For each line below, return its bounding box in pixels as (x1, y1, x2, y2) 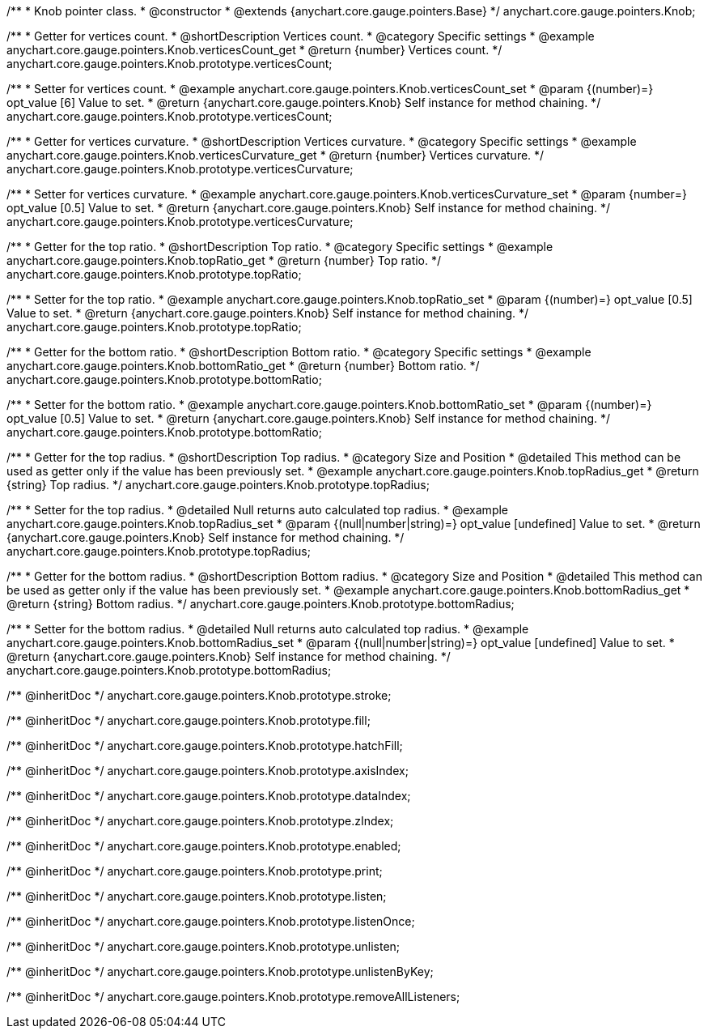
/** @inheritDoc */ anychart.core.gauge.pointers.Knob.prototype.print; (6, 864, 383, 878)
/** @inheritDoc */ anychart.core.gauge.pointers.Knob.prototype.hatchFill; (6, 739, 403, 752)
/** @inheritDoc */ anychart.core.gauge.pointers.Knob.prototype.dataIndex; (6, 789, 411, 803)
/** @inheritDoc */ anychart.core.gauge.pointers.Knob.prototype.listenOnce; (6, 914, 415, 928)
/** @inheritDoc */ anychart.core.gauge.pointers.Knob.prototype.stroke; (6, 688, 392, 702)
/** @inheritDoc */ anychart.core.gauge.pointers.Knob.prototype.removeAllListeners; (6, 990, 460, 1003)
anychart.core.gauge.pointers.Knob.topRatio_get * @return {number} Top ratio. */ (6, 253, 442, 267)
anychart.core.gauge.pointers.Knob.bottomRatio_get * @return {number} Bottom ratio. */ (6, 359, 480, 373)
